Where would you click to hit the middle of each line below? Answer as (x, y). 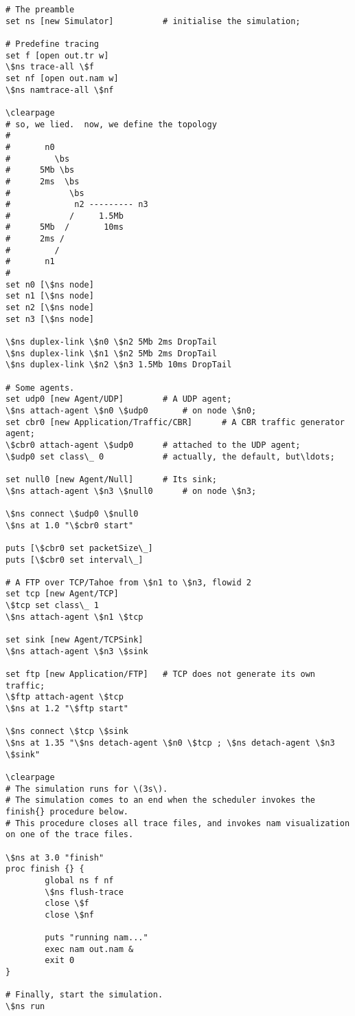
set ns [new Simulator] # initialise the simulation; (153, 21)
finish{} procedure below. (67, 811)
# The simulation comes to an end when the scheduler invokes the (161, 800)
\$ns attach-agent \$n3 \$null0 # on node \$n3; (131, 491)
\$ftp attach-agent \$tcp (65, 697)
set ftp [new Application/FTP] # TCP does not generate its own (161, 674)
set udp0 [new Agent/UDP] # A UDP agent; (119, 399)
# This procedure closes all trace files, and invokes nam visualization (178, 823)
